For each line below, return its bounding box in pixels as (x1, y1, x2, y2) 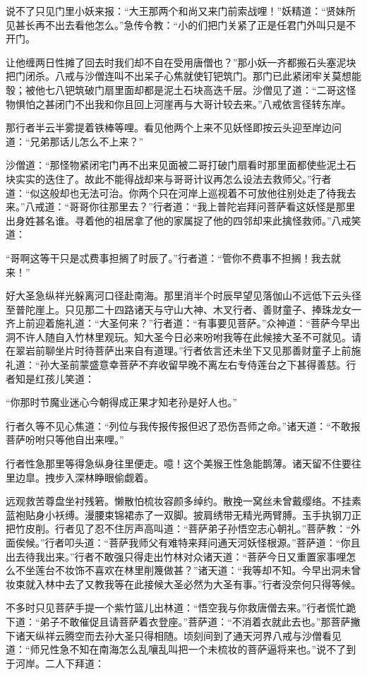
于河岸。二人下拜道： (6, 655, 104, 670)
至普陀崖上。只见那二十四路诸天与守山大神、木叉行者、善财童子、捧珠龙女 (6, 301, 351, 316)
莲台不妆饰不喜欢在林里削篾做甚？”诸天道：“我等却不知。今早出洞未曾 (35, 563, 361, 578)
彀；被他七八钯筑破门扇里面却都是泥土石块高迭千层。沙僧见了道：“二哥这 (6, 82, 347, 97)
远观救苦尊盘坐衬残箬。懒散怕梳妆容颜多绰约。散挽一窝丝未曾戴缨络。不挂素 (6, 494, 361, 508)
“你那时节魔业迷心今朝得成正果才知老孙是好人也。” (6, 395, 238, 410)
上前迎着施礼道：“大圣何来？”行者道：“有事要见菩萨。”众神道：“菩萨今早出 (15, 316, 361, 330)
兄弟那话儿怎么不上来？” (30, 133, 144, 148)
